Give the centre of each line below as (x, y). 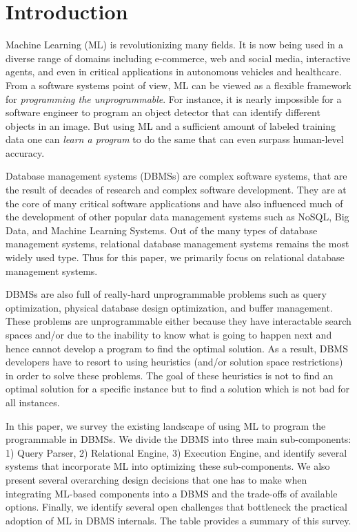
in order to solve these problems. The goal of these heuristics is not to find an (170, 375)
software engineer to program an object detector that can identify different (163, 112)
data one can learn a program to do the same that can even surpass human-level (175, 139)
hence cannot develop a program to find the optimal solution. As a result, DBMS (177, 348)
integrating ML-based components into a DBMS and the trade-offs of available (172, 493)
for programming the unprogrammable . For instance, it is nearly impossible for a (174, 98)
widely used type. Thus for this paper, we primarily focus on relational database (175, 257)
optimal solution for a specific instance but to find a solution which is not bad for (178, 389)
